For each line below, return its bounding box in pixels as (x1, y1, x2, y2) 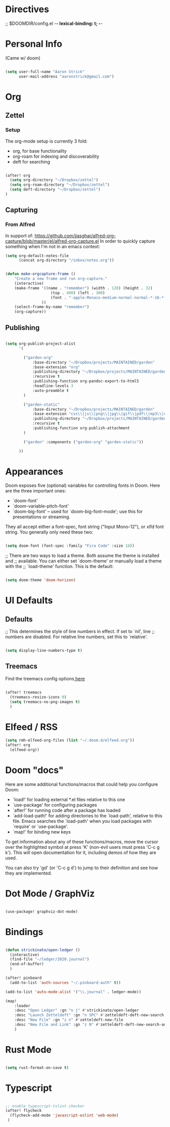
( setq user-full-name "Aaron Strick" (5, 69, 85, 74)
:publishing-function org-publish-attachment (32, 425, 130, 430)
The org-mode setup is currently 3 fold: (5, 138, 88, 144)
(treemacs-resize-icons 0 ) (10, 694, 67, 700)
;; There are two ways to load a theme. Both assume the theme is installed (5, 552, 159, 559)
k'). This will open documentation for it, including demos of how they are (5, 849, 156, 855)
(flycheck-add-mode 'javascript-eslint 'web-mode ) (10, 1113, 119, 1118)
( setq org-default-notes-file (5, 253, 69, 258)
